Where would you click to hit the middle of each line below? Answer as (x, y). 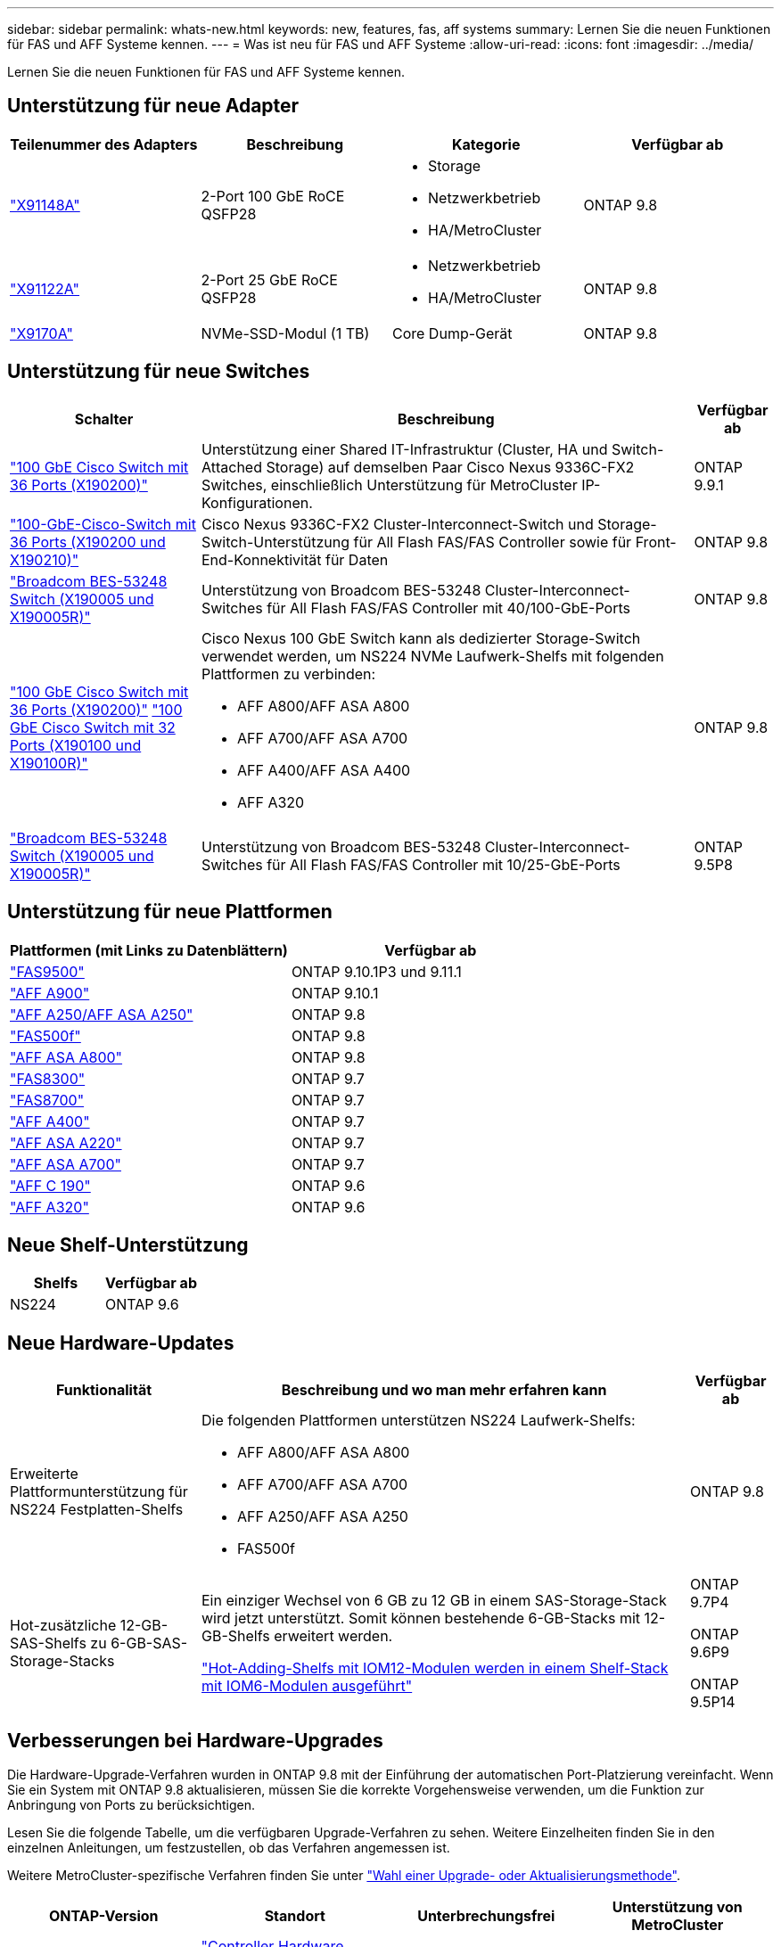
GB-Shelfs (236, 1636)
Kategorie (486, 144)
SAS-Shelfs (48, 1643)
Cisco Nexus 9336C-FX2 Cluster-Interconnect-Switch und (398, 524)
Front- (656, 542)
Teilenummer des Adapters (104, 144)
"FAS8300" (48, 1078)
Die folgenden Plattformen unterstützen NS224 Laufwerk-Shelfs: (419, 1421)
